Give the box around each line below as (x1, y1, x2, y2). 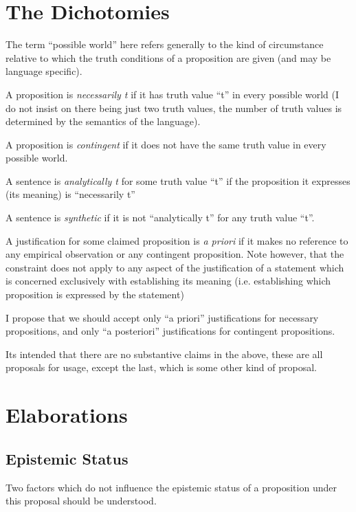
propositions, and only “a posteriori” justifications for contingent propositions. (5, 324, 335, 338)
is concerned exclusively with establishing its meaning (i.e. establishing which (5, 274, 331, 288)
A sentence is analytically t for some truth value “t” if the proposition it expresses (5, 173, 351, 188)
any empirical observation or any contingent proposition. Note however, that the (5, 247, 344, 261)
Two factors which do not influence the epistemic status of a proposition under (5, 480, 337, 494)
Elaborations (5, 401, 128, 429)
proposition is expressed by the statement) (5, 287, 184, 302)
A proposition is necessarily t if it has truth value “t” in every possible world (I (5, 87, 340, 101)
